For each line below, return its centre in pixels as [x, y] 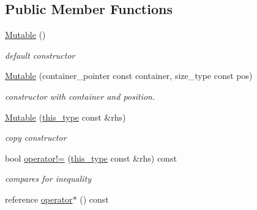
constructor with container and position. [80, 96]
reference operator [39, 199]
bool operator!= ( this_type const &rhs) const [91, 158]
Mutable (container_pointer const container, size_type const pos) [129, 76]
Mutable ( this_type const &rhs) [65, 117]
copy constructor [36, 137]
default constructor [40, 55]
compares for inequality [48, 178]
